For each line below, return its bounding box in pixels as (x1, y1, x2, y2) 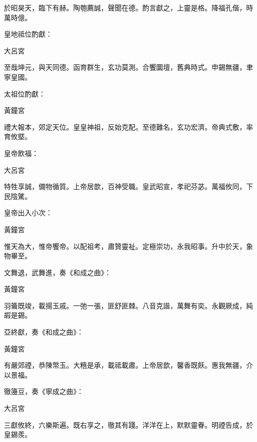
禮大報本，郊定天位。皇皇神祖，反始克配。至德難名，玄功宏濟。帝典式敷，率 (4, 121, 253, 132)
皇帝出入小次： (4, 207, 52, 218)
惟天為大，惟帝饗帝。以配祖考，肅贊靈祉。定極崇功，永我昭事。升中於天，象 (4, 241, 253, 251)
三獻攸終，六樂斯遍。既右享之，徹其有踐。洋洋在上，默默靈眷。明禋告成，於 (4, 419, 253, 430)
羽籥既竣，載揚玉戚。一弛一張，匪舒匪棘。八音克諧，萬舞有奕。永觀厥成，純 (4, 300, 253, 310)
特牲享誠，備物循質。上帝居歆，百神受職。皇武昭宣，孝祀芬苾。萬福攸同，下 (4, 181, 253, 192)
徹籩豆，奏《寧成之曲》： (4, 386, 84, 396)
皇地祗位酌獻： (4, 29, 52, 39)
